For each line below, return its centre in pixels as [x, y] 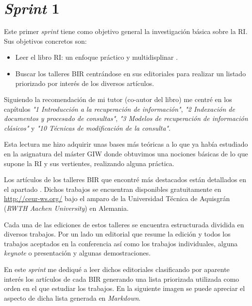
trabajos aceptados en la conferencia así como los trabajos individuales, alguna [121, 243]
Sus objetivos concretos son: [45, 41]
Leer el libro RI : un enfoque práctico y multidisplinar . [97, 57]
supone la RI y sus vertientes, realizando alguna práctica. [89, 163]
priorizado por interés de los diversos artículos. [85, 83]
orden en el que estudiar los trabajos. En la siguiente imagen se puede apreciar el [125, 288]
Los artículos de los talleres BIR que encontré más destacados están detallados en [125, 179]
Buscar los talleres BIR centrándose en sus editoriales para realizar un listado [131, 73]
